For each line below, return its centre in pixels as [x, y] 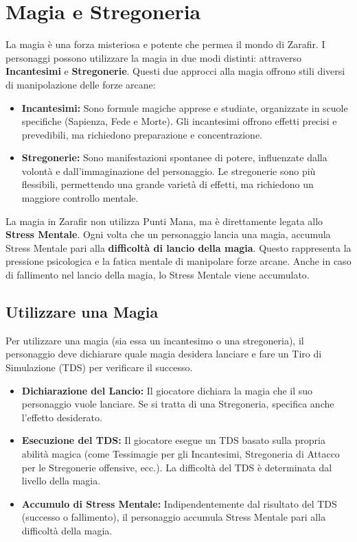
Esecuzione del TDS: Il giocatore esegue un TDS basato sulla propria [173, 440]
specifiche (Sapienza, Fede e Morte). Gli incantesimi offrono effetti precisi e [179, 121]
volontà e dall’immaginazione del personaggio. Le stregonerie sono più [169, 170]
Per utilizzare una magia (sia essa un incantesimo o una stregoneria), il [155, 340]
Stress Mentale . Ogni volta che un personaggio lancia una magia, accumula [168, 234]
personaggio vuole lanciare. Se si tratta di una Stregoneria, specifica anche [178, 404]
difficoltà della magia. [67, 530]
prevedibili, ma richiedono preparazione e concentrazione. [142, 134]
